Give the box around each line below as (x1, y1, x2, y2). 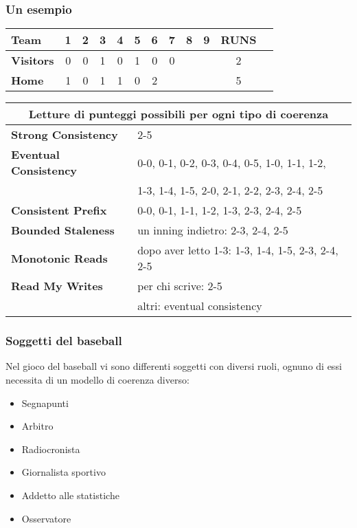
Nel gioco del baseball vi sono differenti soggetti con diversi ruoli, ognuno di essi (5, 359, 342, 373)
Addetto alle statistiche (21, 488, 119, 502)
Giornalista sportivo (21, 465, 106, 479)
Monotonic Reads (11, 250, 108, 266)
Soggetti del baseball (5, 332, 122, 349)
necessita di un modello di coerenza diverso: (5, 373, 189, 387)
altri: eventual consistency (137, 298, 262, 314)
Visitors (11, 52, 54, 69)
